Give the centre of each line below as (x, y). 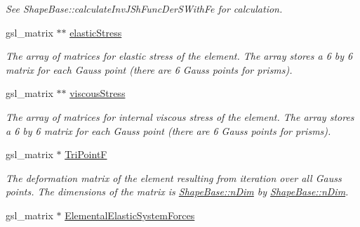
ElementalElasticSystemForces (130, 215)
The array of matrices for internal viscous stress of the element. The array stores (180, 116)
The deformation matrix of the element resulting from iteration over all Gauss (174, 177)
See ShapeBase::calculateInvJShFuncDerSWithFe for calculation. (144, 8)
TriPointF (86, 154)
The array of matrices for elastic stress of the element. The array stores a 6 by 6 (179, 56)
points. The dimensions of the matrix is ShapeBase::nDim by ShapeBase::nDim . (177, 192)
